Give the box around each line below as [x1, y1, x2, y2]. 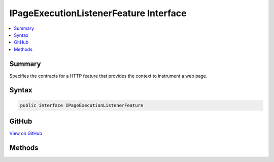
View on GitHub [9, 130, 43, 136]
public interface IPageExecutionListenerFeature [20, 102, 144, 108]
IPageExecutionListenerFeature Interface [9, 8, 187, 19]
